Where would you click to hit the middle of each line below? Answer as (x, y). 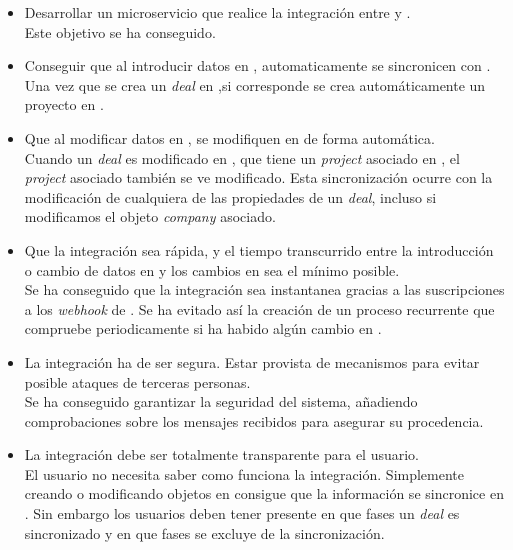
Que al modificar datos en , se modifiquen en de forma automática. (229, 137)
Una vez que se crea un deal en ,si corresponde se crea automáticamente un (255, 84)
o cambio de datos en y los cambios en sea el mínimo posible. (212, 269)
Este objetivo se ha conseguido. (120, 31)
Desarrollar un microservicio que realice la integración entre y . (217, 12)
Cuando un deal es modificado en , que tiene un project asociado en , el (242, 157)
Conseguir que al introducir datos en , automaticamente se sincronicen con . (257, 65)
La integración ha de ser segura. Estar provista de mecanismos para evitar (252, 361)
